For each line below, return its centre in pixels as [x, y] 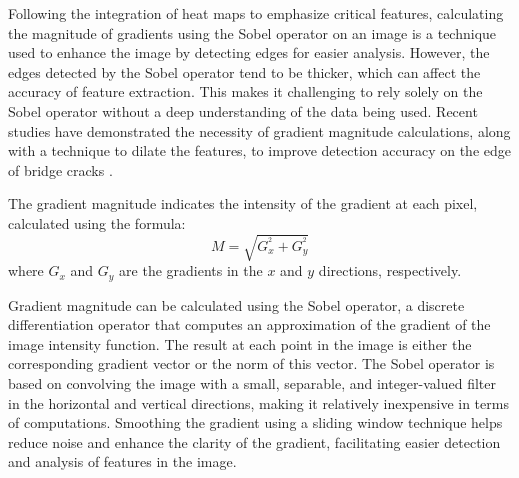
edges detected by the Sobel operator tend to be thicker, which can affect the [244, 71]
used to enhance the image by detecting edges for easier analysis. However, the [249, 52]
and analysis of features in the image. [122, 461]
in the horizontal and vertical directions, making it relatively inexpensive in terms [258, 402]
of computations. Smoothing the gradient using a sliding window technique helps [255, 422]
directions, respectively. [390, 270]
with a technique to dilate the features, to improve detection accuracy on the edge [259, 150]
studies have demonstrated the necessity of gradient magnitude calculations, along [259, 130]
